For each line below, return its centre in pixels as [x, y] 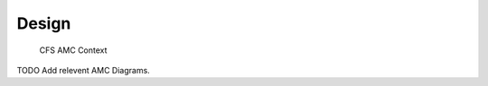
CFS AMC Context [73, 50]
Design [44, 23]
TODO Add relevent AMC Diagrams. [84, 70]
